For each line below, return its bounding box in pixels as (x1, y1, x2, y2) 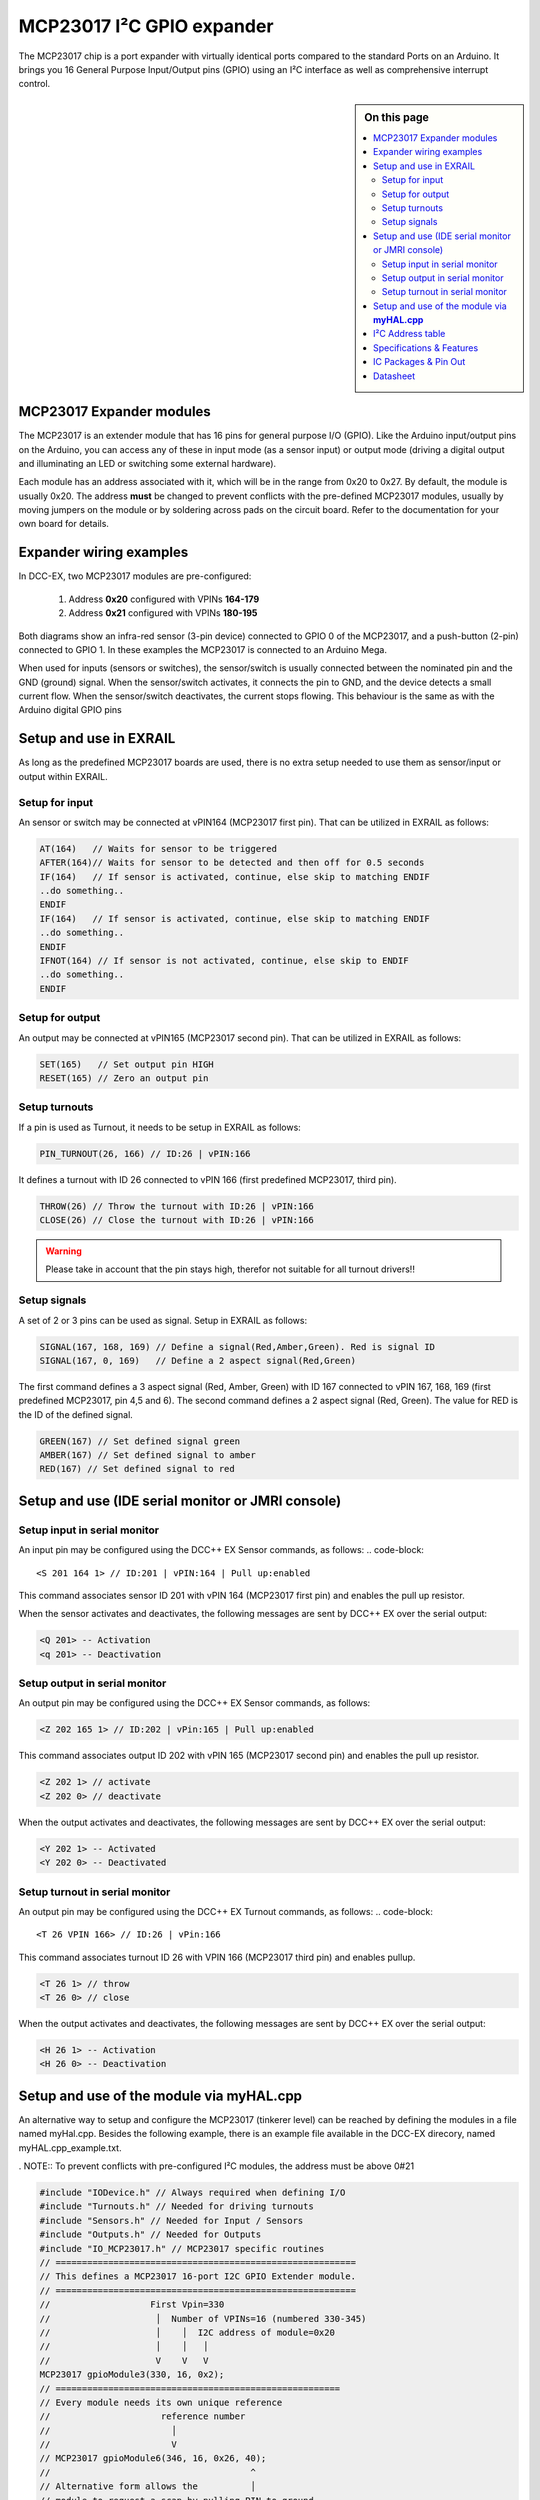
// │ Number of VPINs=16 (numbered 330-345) (39, 2313, 367, 2324)
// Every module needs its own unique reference (39, 2396, 283, 2408)
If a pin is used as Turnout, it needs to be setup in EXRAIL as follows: (18, 1121, 302, 1133)
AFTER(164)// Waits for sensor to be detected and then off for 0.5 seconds (39, 857, 425, 869)
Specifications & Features (373, 341, 479, 354)
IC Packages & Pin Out (373, 356, 466, 368)
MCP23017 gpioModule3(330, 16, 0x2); (39, 2369, 225, 2380)
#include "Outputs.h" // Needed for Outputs (39, 2229, 262, 2240)
